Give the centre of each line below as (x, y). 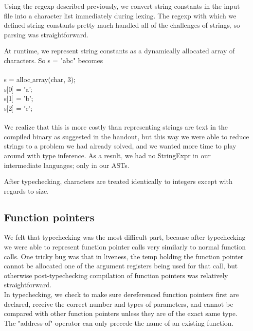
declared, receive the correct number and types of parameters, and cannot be (118, 304)
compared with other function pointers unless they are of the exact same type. (121, 313)
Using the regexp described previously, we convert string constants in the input (122, 6)
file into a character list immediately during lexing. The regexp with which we (120, 15)
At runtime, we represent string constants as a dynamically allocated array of (119, 51)
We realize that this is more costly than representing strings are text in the (116, 127)
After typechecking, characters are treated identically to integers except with (118, 181)
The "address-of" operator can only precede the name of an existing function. (119, 323)
